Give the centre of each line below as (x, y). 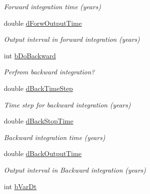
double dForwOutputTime (43, 23)
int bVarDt (20, 186)
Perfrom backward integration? (49, 72)
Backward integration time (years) (55, 137)
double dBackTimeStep (39, 88)
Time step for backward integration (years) (67, 104)
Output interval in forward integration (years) (72, 39)
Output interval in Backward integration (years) (75, 169)
